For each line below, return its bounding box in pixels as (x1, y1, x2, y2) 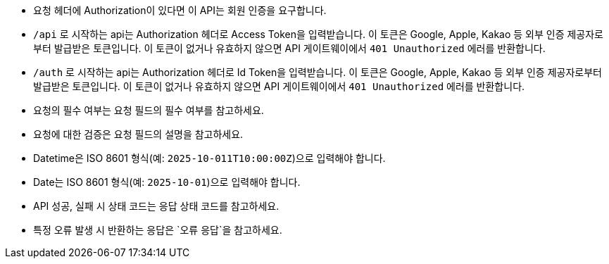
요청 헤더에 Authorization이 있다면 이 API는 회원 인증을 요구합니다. (33, 4, 327, 16)
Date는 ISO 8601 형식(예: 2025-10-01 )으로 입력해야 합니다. (33, 176, 301, 188)
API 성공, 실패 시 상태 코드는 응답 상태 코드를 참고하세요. (33, 200, 280, 212)
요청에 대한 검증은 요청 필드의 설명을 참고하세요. (33, 128, 244, 140)
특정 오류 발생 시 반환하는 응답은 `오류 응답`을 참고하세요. (33, 224, 282, 236)
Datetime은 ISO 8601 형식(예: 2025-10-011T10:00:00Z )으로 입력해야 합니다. (33, 152, 386, 164)
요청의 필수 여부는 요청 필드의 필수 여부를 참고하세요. (33, 104, 264, 116)
